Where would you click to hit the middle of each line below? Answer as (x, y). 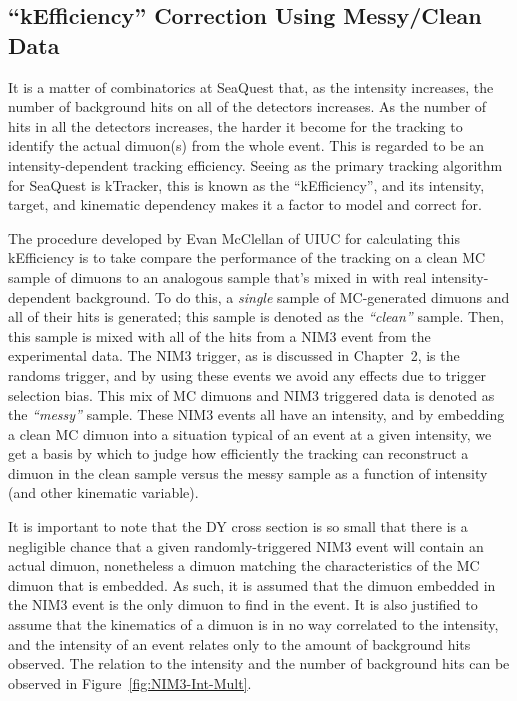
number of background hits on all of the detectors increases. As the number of (247, 106)
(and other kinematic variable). (103, 492)
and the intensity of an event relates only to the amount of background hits (239, 643)
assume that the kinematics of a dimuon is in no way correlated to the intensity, (253, 624)
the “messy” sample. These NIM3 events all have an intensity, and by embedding (256, 414)
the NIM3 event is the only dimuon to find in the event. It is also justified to (243, 604)
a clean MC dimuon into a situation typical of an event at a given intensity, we (250, 433)
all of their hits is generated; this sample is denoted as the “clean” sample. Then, (256, 316)
